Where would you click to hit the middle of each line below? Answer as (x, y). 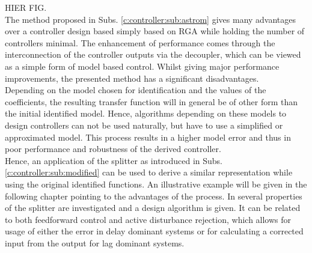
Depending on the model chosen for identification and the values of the (136, 90)
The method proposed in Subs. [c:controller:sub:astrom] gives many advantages (151, 19)
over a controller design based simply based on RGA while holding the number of (155, 31)
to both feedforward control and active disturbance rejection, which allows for (148, 219)
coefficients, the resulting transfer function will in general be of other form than (151, 101)
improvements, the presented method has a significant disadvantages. (132, 78)
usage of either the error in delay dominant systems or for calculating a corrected (154, 231)
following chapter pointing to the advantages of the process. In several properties (154, 196)
